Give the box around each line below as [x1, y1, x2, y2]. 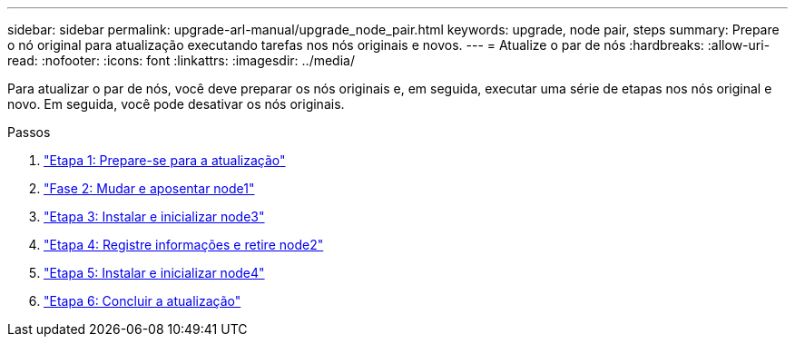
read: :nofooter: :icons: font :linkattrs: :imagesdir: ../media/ [7, 53, 355, 68]
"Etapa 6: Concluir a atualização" [44, 293, 241, 309]
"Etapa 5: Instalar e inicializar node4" [44, 265, 265, 280]
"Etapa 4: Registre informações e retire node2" [44, 237, 324, 252]
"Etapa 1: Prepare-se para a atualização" [44, 152, 286, 168]
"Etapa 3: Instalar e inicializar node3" [44, 209, 265, 224]
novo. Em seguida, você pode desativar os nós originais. [7, 96, 345, 112]
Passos [7, 124, 51, 140]
